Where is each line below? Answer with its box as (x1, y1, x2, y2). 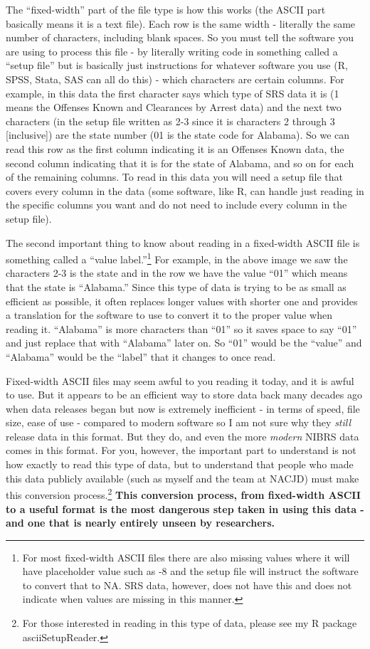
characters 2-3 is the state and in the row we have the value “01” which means (6, 265, 348, 280)
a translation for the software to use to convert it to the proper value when (6, 307, 332, 322)
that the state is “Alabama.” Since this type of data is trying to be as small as (6, 279, 347, 294)
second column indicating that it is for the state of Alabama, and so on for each (6, 155, 354, 170)
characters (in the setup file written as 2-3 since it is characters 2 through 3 (6, 113, 335, 128)
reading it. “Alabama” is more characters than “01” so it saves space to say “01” (6, 321, 357, 336)
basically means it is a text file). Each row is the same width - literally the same (6, 16, 356, 31)
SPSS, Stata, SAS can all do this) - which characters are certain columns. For (6, 71, 344, 86)
